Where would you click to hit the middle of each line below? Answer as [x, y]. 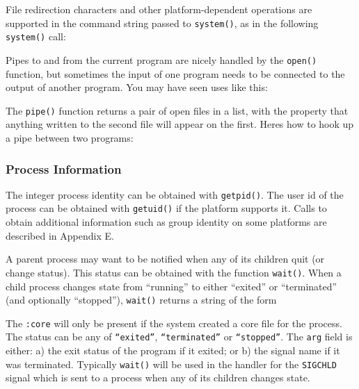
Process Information [64, 168]
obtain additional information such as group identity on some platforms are [166, 222]
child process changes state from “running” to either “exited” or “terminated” [171, 286]
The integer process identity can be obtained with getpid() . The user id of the [175, 194]
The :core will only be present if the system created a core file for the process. [174, 323]
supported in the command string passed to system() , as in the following [162, 23]
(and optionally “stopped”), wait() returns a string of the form [141, 300]
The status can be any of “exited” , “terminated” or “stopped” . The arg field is [179, 337]
